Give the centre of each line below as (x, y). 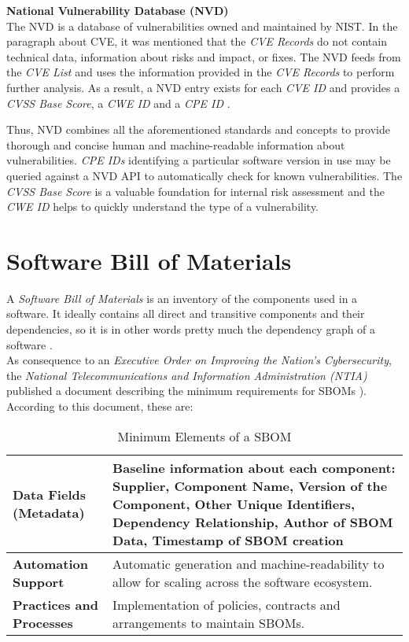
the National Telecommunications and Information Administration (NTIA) (187, 375)
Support (39, 581)
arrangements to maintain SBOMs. (209, 622)
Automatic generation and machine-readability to (249, 563)
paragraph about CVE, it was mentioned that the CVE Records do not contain (197, 41)
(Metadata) (49, 513)
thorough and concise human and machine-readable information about (176, 144)
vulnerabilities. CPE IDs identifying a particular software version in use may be (199, 160)
